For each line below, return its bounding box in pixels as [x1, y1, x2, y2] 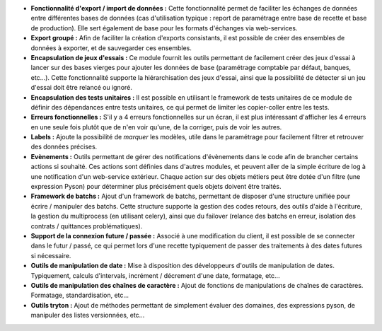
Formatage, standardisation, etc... [30, 291, 129, 300]
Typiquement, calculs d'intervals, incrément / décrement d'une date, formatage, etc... [30, 271, 280, 279]
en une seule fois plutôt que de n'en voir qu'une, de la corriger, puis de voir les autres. [30, 122, 282, 131]
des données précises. [30, 142, 98, 151]
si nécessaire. [30, 251, 71, 260]
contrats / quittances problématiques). [30, 221, 143, 230]
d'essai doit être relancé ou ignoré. [30, 83, 132, 92]
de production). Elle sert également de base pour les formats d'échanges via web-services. [30, 23, 298, 32]
